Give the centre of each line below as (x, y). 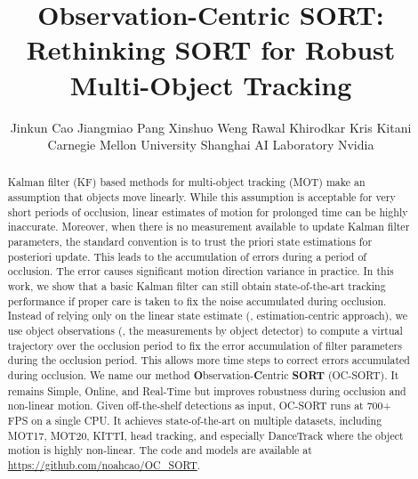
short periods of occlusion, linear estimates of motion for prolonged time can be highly (208, 211)
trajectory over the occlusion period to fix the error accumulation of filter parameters (205, 345)
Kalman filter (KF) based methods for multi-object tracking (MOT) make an (186, 182)
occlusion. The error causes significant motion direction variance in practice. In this (201, 271)
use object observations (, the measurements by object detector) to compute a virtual (205, 331)
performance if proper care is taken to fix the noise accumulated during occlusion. (197, 300)
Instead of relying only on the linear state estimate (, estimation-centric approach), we (208, 316)
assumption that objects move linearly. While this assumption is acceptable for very (201, 197)
